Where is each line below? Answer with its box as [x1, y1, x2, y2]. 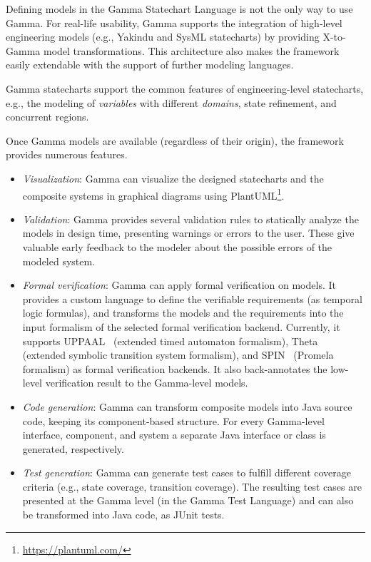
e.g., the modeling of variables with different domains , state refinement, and [6, 95, 337, 110]
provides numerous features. [6, 147, 128, 162]
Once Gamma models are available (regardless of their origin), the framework [6, 133, 344, 148]
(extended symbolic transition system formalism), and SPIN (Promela [22, 347, 334, 362]
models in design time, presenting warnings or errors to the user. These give [22, 225, 355, 240]
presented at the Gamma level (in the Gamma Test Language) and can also [22, 493, 354, 508]
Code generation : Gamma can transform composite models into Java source [22, 399, 352, 414]
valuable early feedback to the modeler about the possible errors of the [22, 239, 332, 254]
